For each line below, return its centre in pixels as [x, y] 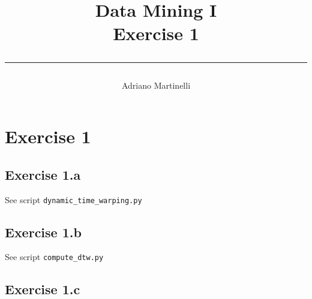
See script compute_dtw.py [54, 257]
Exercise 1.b [43, 232]
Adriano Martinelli [156, 85]
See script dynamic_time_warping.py [73, 199]
